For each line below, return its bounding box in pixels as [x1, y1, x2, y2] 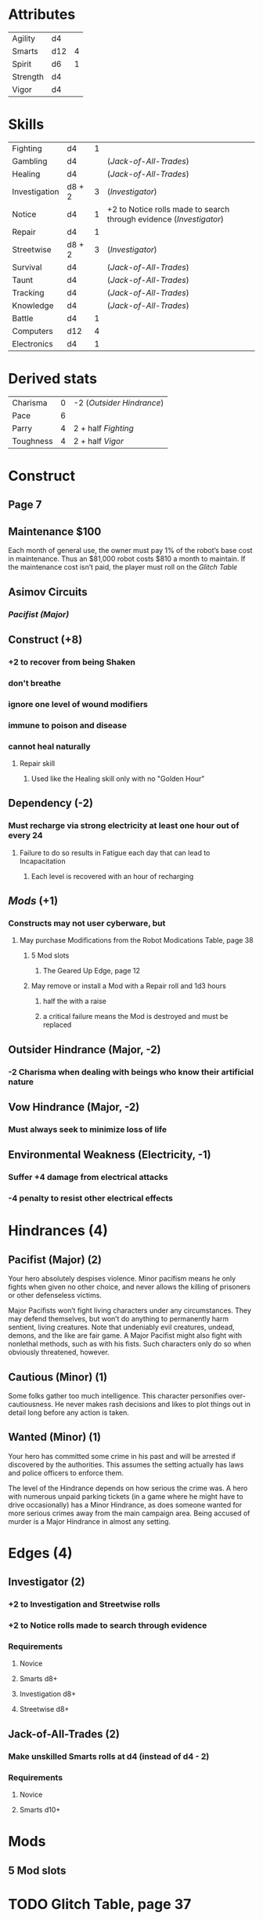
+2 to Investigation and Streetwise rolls [8, 1599, 160, 1610]
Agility [12, 33, 36, 44]
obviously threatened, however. [8, 1347, 110, 1357]
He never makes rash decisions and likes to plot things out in [54, 1399, 250, 1409]
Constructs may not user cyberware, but [8, 918, 166, 929]
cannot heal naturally [8, 741, 92, 752]
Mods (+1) [8, 894, 59, 907]
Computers [12, 325, 53, 336]
